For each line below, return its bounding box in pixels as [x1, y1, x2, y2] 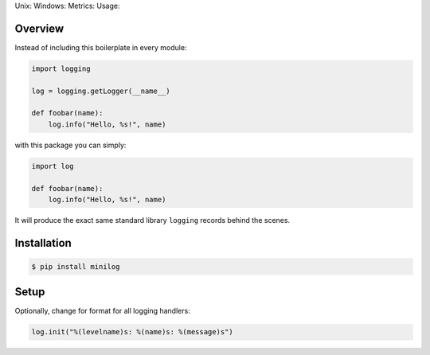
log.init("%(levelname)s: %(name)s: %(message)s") [31, 327, 234, 337]
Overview [14, 21, 64, 35]
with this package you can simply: [14, 140, 127, 150]
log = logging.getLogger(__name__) [31, 86, 170, 96]
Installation [14, 236, 72, 250]
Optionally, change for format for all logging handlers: [14, 306, 190, 316]
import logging [31, 64, 91, 73]
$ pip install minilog [31, 262, 120, 271]
